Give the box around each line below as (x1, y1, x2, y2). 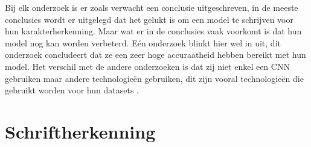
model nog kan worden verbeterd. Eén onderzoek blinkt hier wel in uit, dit (5, 36, 281, 49)
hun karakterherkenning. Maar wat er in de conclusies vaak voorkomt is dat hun (5, 25, 302, 37)
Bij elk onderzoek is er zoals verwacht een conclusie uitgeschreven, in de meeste (5, 1, 298, 13)
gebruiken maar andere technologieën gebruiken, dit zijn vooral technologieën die (5, 72, 304, 84)
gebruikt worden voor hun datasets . (5, 84, 139, 96)
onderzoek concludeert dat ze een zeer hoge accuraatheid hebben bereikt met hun (5, 48, 306, 61)
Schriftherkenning (5, 119, 156, 143)
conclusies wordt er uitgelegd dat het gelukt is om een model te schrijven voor (5, 13, 293, 25)
